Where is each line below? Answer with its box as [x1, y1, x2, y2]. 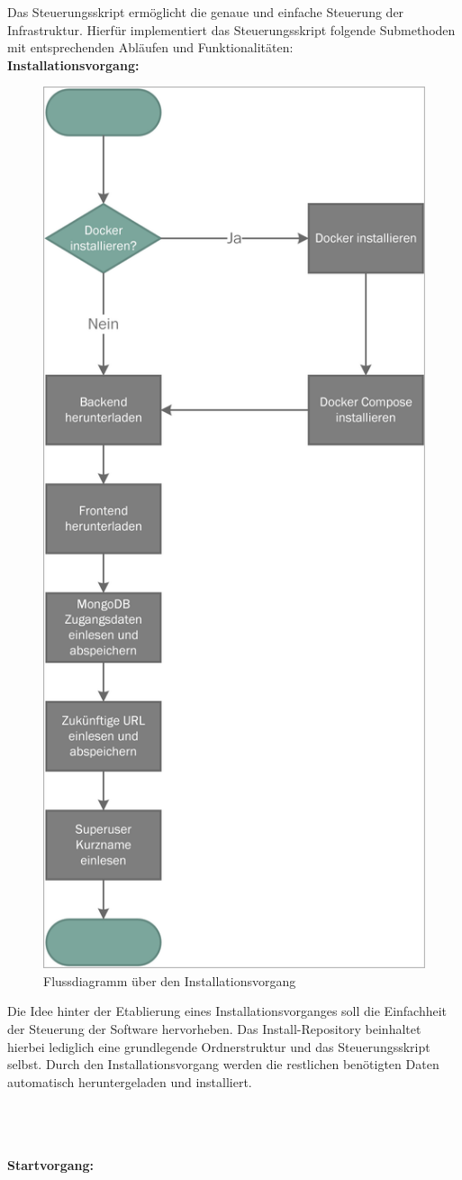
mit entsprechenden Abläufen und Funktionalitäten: [7, 38, 294, 57]
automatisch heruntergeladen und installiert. [7, 1072, 252, 1091]
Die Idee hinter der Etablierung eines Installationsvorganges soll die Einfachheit [7, 1002, 448, 1020]
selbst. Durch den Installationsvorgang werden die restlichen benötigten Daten [7, 1055, 439, 1074]
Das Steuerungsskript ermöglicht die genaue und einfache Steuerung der [7, 3, 404, 21]
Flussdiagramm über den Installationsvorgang [43, 971, 296, 990]
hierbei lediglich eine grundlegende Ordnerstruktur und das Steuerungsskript [7, 1037, 430, 1056]
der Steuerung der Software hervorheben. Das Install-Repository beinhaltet [7, 1020, 421, 1038]
